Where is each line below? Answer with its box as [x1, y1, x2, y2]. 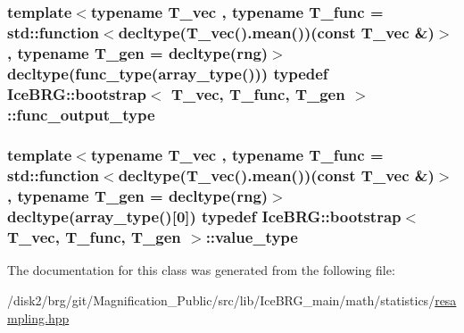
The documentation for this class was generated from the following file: [7, 261, 395, 279]
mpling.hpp [7, 308, 70, 327]
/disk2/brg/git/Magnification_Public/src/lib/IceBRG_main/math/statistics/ [7, 290, 435, 309]
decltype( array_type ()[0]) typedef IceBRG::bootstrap [7, 205, 402, 228]
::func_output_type [7, 103, 155, 125]
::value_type [205, 226, 298, 248]
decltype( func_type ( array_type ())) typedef [7, 62, 328, 84]
